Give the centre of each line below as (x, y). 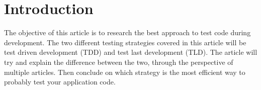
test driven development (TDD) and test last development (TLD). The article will (131, 52)
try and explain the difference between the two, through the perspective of (119, 62)
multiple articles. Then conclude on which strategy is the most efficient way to (125, 72)
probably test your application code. (60, 82)
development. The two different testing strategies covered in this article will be (125, 42)
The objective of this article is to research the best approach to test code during (127, 32)
